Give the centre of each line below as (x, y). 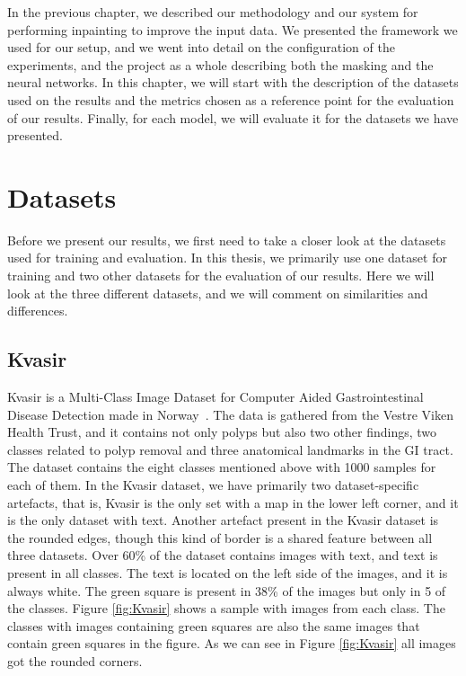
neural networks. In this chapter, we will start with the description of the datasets (233, 82)
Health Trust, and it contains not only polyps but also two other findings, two (222, 432)
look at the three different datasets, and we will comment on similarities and (218, 293)
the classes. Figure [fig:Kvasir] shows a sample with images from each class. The (226, 608)
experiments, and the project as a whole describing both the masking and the (220, 64)
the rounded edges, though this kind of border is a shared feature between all (220, 537)
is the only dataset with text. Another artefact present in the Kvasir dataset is (223, 520)
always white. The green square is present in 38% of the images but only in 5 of (227, 590)
